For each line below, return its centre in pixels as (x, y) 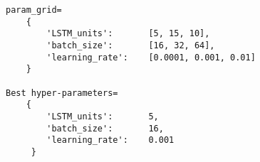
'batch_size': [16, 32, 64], (131, 45)
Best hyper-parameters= (62, 93)
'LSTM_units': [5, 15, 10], (128, 34)
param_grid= (34, 10)
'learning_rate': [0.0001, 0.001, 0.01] (151, 57)
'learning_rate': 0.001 (110, 140)
